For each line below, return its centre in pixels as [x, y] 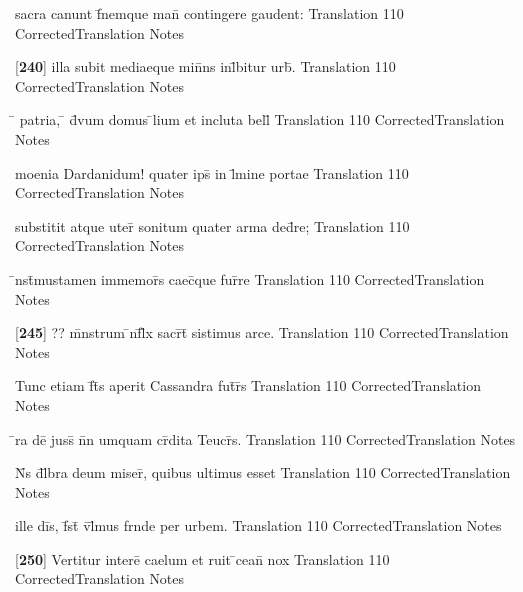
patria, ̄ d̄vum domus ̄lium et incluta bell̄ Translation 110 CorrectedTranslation [262, 119]
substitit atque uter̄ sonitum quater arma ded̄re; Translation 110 [212, 225]
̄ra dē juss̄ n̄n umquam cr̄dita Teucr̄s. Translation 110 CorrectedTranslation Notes [265, 438]
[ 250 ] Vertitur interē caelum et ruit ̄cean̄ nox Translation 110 [202, 558]
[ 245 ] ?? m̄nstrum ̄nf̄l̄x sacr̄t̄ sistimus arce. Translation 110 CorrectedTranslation [262, 332]
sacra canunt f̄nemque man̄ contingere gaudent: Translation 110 [209, 13]
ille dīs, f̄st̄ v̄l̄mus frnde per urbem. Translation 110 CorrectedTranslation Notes [258, 525]
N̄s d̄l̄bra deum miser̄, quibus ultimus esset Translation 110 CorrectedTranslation [263, 472]
